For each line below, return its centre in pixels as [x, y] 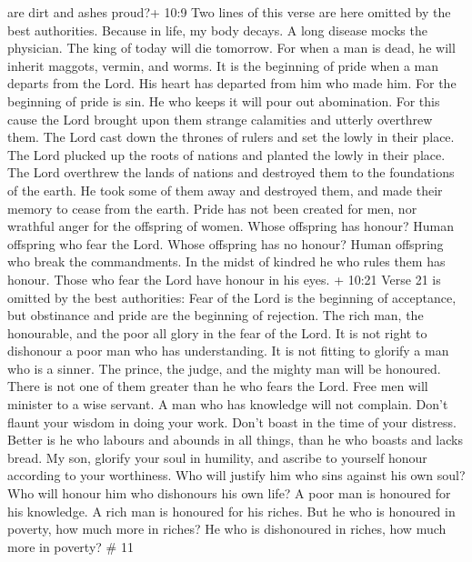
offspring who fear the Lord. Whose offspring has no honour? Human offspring [226, 243]
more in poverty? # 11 [70, 546]
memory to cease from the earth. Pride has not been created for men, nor [212, 208]
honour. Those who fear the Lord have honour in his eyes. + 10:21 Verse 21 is [224, 279]
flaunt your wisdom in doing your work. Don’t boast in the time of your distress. [232, 421]
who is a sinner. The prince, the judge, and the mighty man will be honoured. [224, 368]
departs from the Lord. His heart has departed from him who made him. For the [232, 83]
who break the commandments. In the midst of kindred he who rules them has [226, 261]
